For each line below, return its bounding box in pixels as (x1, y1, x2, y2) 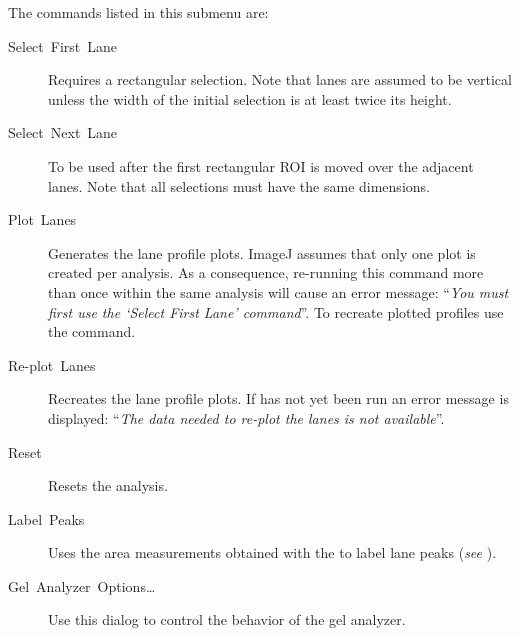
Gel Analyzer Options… (8, 575, 156, 596)
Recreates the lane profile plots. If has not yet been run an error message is (48, 388, 509, 409)
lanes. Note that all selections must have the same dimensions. (48, 175, 430, 196)
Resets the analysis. (48, 475, 168, 496)
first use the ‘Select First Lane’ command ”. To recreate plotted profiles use (48, 301, 504, 322)
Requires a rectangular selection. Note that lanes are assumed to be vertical (48, 69, 512, 90)
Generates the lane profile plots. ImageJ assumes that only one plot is (48, 242, 476, 263)
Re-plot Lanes (8, 354, 96, 375)
